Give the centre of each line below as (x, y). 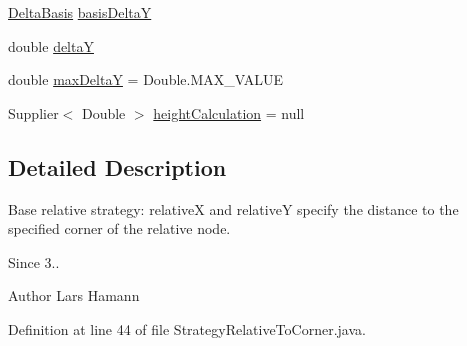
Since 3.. (34, 261)
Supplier (33, 112)
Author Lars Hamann (74, 295)
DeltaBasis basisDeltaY (80, 12)
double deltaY (51, 45)
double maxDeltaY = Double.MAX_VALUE (145, 79)
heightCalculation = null (229, 112)
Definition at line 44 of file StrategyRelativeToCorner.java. (187, 328)
